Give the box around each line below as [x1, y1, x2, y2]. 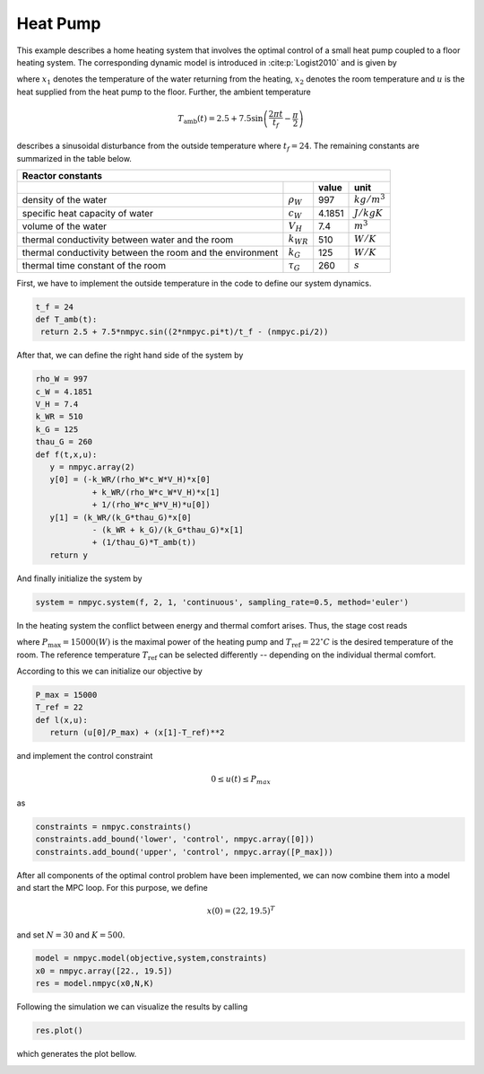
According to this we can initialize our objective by [16, 665, 203, 676]
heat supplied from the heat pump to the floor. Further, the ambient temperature [16, 86, 311, 97]
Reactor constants [22, 170, 103, 182]
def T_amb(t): [35, 314, 98, 324]
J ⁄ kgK [354, 207, 384, 219]
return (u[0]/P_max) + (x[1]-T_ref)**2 [49, 727, 225, 738]
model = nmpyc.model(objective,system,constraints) [35, 953, 268, 964]
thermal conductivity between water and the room [22, 233, 234, 246]
